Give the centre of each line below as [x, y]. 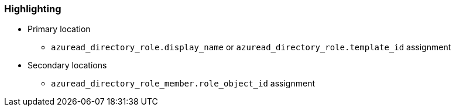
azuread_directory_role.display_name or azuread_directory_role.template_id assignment [251, 47]
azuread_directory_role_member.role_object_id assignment [183, 84]
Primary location [59, 29]
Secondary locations [67, 65]
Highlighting [33, 9]
